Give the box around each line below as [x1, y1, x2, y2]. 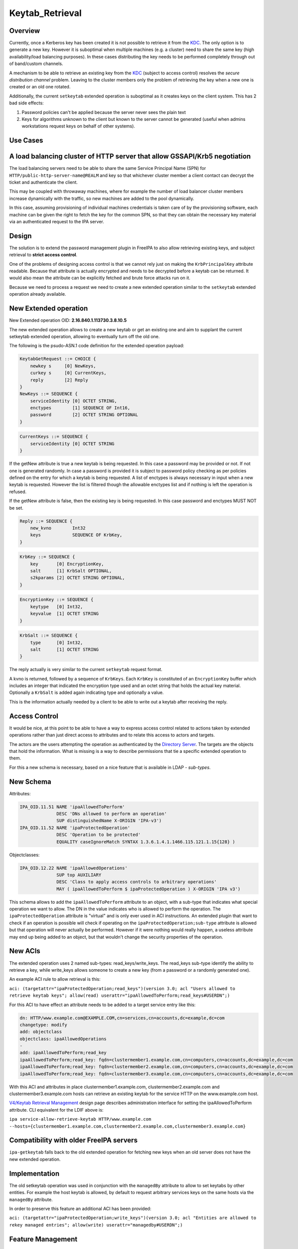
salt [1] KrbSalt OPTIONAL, [30, 568, 112, 574]
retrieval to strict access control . [9, 252, 77, 258]
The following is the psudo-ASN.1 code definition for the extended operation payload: [9, 343, 184, 349]
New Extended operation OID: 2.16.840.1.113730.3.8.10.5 [9, 317, 127, 323]
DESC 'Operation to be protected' [56, 832, 141, 838]
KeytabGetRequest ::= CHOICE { [19, 356, 97, 362]
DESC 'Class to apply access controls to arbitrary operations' [56, 879, 217, 885]
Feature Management [9, 1235, 78, 1244]
